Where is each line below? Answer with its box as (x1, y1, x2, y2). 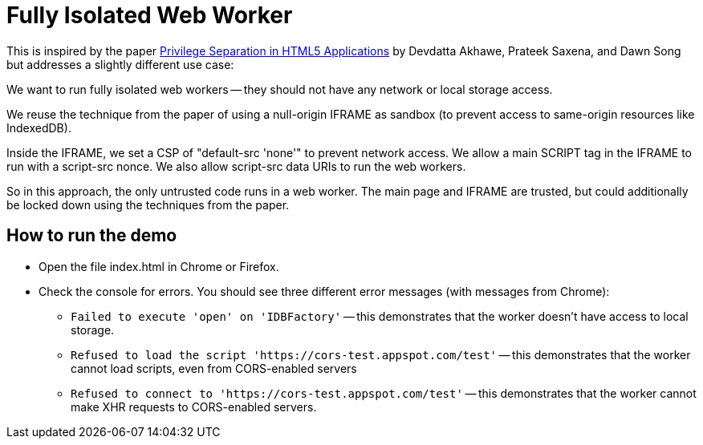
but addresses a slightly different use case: (6, 57, 234, 71)
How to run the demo (6, 225, 177, 246)
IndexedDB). (6, 120, 71, 135)
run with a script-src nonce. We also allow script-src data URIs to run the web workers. (6, 159, 466, 173)
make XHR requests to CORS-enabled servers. (71, 399, 317, 414)
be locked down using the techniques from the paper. (6, 197, 290, 212)
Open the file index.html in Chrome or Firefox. (39, 259, 279, 273)
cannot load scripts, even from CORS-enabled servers (71, 361, 357, 375)
